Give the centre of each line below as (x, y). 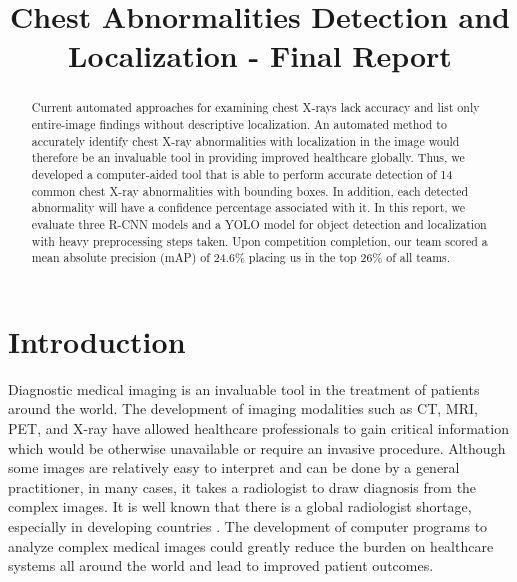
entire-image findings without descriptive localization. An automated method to (239, 124)
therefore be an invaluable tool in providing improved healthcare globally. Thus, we (248, 157)
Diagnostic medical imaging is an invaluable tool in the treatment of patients (244, 388)
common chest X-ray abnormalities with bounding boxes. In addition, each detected (250, 190)
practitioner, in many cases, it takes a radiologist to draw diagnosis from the (242, 486)
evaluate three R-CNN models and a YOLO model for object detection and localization (259, 223)
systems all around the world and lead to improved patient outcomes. (221, 565)
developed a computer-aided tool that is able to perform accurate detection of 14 (242, 173)
